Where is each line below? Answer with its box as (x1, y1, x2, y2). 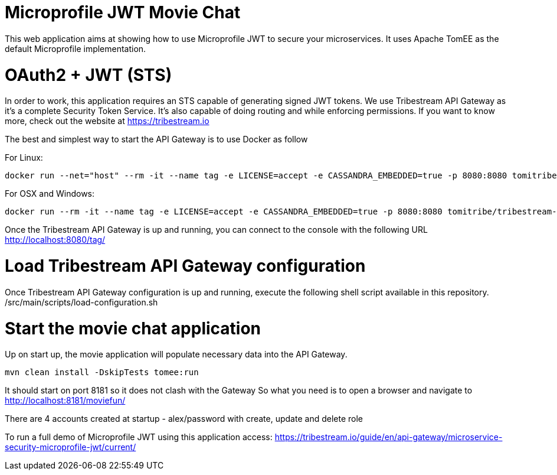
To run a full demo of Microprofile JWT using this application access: (5, 432, 273, 443)
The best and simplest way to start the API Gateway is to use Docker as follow (5, 134, 308, 145)
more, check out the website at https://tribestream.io (5, 116, 209, 126)
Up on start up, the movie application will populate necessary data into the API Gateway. (5, 349, 348, 360)
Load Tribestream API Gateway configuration (5, 256, 366, 276)
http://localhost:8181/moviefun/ (5, 395, 126, 406)
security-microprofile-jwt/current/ (5, 442, 136, 453)
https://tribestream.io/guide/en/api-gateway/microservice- (274, 432, 503, 443)
